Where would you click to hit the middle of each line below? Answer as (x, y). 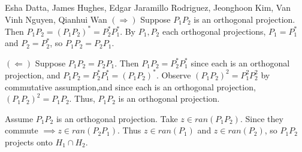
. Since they (262, 118)
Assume (19, 118)
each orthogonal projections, (214, 31)
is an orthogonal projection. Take (117, 118)
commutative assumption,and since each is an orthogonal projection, (130, 86)
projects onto (29, 142)
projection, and (33, 75)
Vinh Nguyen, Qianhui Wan (56, 19)
